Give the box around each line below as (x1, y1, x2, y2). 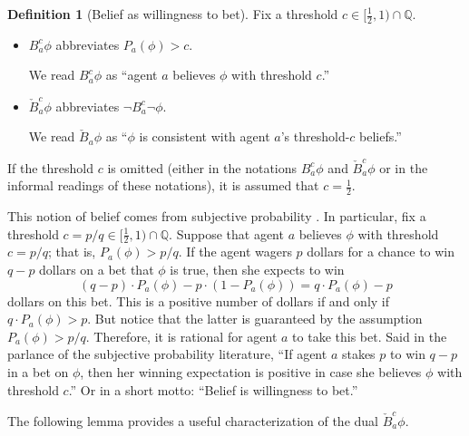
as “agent (105, 65, 158, 84)
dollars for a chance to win (307, 242, 455, 261)
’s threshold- (280, 127, 350, 146)
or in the (379, 158, 428, 177)
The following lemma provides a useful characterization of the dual (7, 411, 378, 430)
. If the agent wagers (178, 242, 292, 261)
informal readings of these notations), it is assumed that (7, 176, 319, 195)
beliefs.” (359, 127, 402, 146)
